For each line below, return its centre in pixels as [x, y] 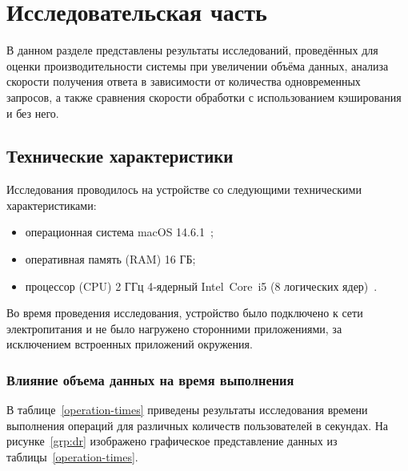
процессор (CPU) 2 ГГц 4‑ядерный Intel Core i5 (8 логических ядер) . [201, 286]
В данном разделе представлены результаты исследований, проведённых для [192, 50]
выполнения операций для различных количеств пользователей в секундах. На [198, 425]
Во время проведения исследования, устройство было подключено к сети [185, 313]
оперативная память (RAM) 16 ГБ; [110, 259]
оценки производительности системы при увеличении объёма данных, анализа [198, 65]
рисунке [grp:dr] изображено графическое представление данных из [172, 441]
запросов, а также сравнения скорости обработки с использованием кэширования [204, 97]
